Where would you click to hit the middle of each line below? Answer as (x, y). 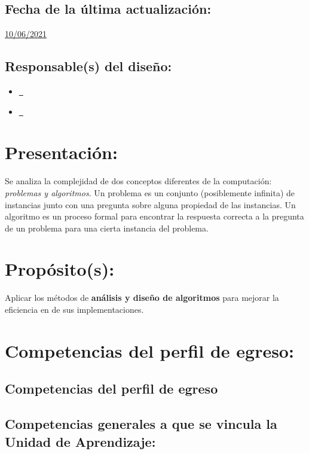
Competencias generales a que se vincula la (141, 424)
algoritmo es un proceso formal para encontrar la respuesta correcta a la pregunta (154, 216)
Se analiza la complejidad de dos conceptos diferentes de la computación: (138, 181)
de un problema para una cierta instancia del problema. (107, 228)
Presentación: (61, 152)
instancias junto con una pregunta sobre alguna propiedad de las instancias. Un (150, 204)
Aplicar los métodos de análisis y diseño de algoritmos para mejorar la (142, 298)
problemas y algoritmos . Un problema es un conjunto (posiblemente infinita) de (150, 192)
